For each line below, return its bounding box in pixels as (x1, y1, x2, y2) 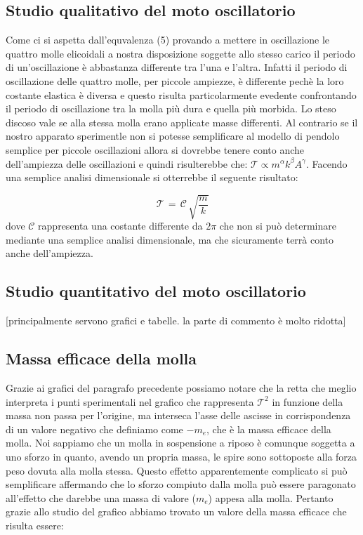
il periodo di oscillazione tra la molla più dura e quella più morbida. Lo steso (6, 101, 336, 116)
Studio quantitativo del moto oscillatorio (6, 280, 306, 302)
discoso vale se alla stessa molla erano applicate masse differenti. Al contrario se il (6, 114, 358, 129)
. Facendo (305, 156, 348, 171)
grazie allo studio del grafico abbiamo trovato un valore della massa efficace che (6, 504, 347, 519)
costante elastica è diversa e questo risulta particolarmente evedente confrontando (6, 87, 357, 102)
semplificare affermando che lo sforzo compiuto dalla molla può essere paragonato (6, 477, 356, 491)
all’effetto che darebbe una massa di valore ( (6, 490, 196, 505)
